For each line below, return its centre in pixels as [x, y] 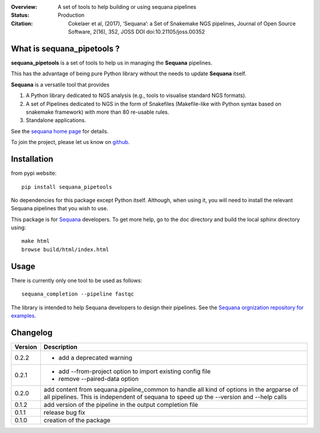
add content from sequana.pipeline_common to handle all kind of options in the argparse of [171, 389]
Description [60, 347]
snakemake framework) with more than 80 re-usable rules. [97, 112]
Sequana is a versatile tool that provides [60, 84]
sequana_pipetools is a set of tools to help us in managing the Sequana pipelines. [112, 63]
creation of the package [77, 420]
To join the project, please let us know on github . [70, 142]
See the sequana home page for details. [60, 131]
